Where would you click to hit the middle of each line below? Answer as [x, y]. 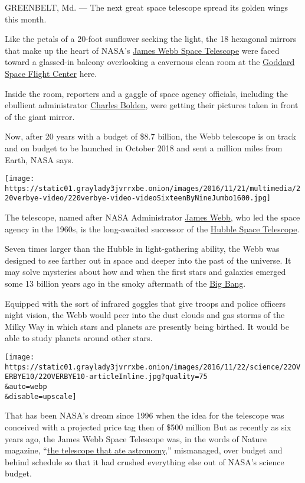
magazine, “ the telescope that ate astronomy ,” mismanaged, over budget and [144, 450]
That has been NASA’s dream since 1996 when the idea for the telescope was [145, 415]
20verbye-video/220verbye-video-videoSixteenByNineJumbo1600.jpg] [138, 198]
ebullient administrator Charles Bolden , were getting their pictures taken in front [152, 105]
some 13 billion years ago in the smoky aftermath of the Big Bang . [125, 283]
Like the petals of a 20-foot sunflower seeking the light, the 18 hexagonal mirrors [151, 39]
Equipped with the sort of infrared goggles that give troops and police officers [145, 303]
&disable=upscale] [41, 396]
